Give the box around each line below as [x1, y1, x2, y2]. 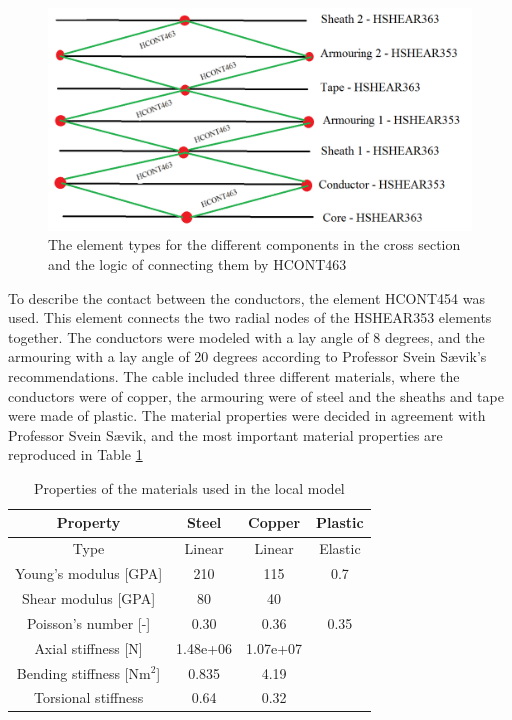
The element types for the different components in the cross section [48, 234, 461, 255]
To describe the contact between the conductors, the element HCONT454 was [8, 287, 486, 308]
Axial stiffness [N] [34, 637, 143, 658]
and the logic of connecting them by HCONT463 [48, 253, 347, 274]
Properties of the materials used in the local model [33, 477, 345, 498]
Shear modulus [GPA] [22, 588, 156, 609]
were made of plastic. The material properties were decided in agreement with [8, 405, 486, 426]
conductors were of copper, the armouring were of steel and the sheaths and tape [8, 385, 504, 406]
